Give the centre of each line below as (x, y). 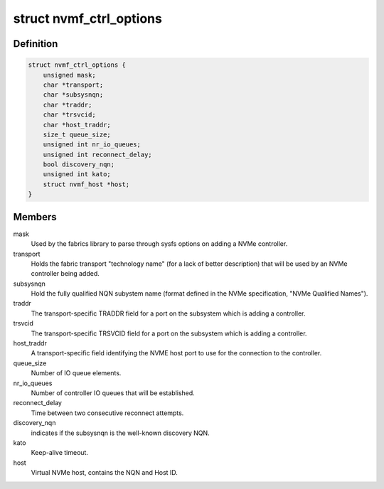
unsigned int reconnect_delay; (97, 154)
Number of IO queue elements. (76, 373)
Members (35, 217)
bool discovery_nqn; (79, 165)
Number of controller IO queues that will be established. (113, 393)
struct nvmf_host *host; (86, 184)
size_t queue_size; (77, 134)
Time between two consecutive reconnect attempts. (107, 413)
